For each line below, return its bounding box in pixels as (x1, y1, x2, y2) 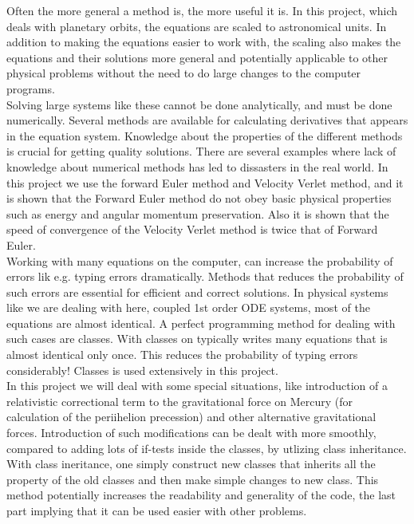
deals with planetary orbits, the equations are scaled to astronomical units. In (6, 18, 387, 34)
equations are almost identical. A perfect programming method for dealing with (6, 314, 396, 331)
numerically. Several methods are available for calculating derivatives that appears (6, 112, 408, 128)
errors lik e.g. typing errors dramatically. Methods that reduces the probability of (6, 268, 404, 285)
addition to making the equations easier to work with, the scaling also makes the (6, 33, 401, 50)
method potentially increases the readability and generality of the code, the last (6, 487, 396, 503)
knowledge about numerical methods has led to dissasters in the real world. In (6, 158, 388, 175)
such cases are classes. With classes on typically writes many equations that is (6, 330, 388, 347)
